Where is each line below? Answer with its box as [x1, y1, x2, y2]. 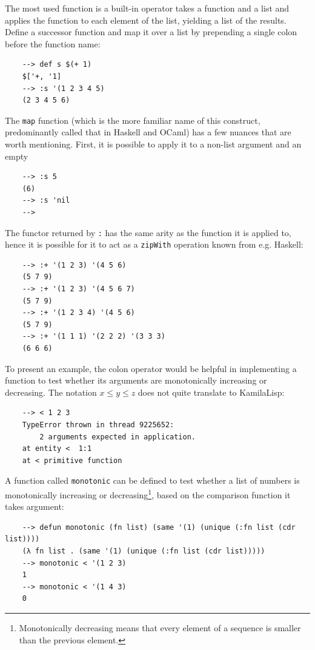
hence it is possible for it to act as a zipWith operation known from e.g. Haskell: [5, 238, 303, 251]
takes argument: [5, 500, 64, 513]
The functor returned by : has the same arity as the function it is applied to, [5, 226, 291, 239]
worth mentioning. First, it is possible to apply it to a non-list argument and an [5, 138, 302, 150]
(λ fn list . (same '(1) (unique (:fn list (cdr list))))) [22, 547, 265, 556]
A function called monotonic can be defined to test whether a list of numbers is [5, 474, 300, 487]
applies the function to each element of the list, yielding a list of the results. [5, 13, 287, 26]
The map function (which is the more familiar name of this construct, [5, 113, 260, 126]
